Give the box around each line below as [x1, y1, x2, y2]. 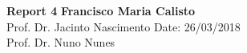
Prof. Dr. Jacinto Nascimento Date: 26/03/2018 [6, 18, 241, 35]
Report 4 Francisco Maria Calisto [6, 2, 196, 18]
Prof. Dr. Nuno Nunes [6, 34, 115, 51]
